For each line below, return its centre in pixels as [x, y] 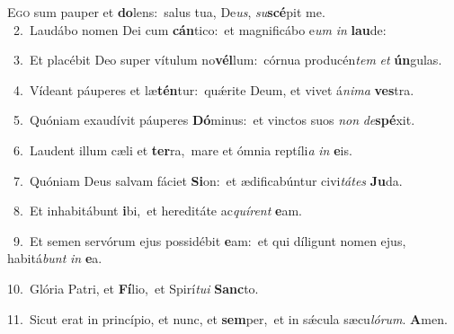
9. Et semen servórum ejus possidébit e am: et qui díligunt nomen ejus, [209, 240]
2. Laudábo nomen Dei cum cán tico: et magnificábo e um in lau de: [200, 29]
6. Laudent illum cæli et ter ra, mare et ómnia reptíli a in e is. [182, 149]
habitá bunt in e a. [55, 258]
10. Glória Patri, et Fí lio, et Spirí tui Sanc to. [133, 288]
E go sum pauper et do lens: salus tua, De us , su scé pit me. [166, 12]
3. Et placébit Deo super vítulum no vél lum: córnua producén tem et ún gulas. [227, 60]
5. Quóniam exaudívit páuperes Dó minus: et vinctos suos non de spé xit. [214, 120]
